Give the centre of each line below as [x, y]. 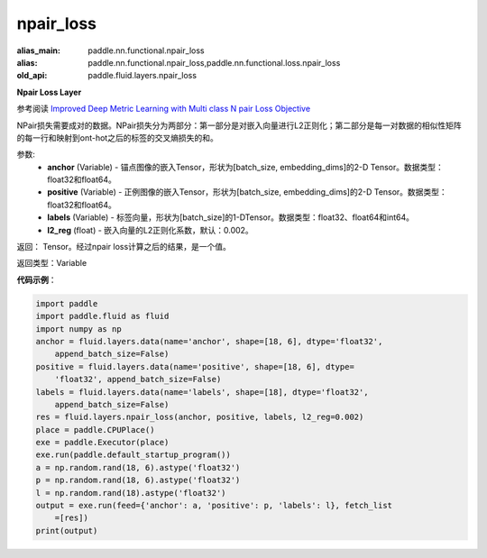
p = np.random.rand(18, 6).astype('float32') [138, 480]
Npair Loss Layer [49, 92]
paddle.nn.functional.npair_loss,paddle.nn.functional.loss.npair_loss [214, 62]
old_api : [32, 76]
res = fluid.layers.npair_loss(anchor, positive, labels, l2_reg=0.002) [200, 417]
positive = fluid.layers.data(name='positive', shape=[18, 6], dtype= [195, 366]
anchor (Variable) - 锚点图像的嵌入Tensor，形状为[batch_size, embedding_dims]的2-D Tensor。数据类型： [245, 167]
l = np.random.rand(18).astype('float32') [131, 493]
